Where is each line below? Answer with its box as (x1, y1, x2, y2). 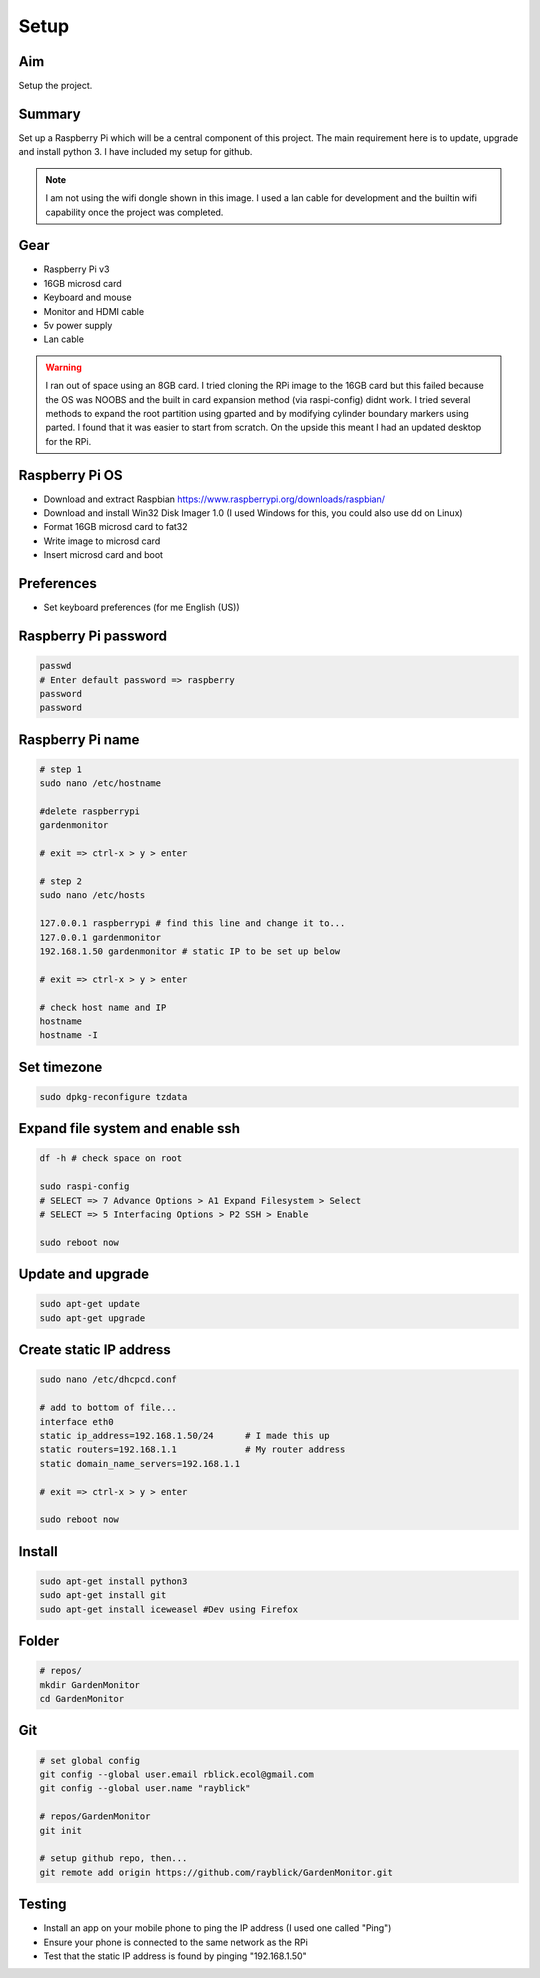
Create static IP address (18, 1341, 172, 1359)
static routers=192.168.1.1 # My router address (39, 1444, 346, 1455)
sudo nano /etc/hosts (39, 890, 146, 901)
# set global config (39, 1755, 140, 1766)
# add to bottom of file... (39, 1402, 177, 1414)
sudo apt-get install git (39, 1590, 167, 1601)
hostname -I (39, 1030, 99, 1041)
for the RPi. (45, 435, 92, 447)
